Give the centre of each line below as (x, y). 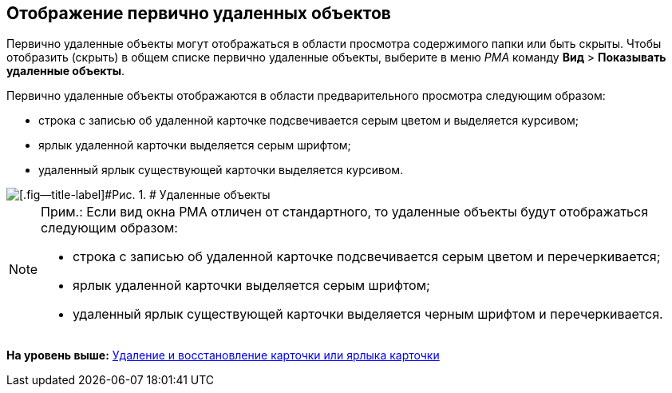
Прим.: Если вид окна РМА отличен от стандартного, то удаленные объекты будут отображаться (345, 212)
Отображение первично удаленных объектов (199, 13)
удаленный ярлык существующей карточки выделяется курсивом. (221, 170)
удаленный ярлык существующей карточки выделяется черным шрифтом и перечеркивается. (368, 314)
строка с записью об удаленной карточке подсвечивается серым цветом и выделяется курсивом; (308, 121)
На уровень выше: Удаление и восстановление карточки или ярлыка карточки (223, 355)
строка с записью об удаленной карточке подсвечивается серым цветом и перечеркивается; (367, 257)
